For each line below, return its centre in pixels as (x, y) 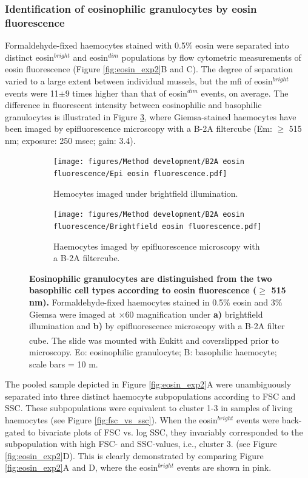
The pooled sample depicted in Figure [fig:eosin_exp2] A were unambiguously (148, 384)
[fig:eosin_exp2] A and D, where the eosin (82, 467)
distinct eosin (30, 57)
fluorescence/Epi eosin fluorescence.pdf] (140, 174)
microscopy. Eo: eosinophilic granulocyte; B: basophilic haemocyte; (153, 352)
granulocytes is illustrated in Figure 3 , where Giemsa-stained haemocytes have (151, 116)
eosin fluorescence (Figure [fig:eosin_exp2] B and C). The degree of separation (149, 69)
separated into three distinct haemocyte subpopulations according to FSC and (150, 396)
